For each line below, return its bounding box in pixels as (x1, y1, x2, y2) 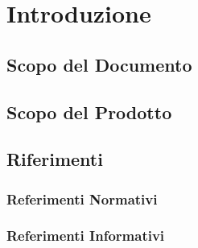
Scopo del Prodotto (6, 99, 172, 124)
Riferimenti (6, 147, 103, 172)
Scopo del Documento (6, 52, 192, 76)
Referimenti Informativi (6, 225, 165, 246)
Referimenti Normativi (6, 188, 158, 209)
